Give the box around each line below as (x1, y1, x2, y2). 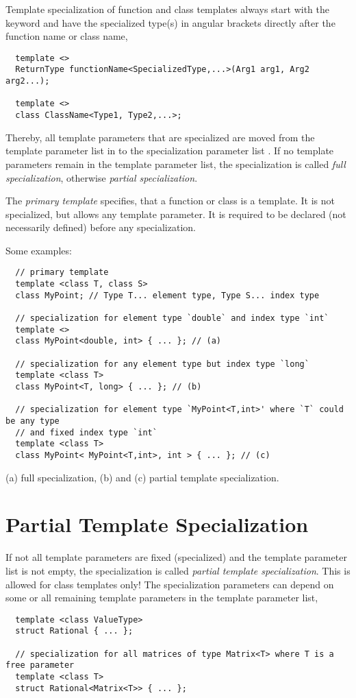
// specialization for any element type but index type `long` (15, 359, 309, 369)
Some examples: (5, 243, 72, 257)
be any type (5, 416, 60, 426)
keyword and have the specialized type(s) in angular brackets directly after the (5, 15, 335, 29)
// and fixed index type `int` (15, 427, 157, 437)
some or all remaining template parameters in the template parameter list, (5, 590, 318, 605)
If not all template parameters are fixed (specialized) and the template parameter (5, 550, 347, 564)
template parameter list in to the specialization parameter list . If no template (5, 143, 334, 158)
